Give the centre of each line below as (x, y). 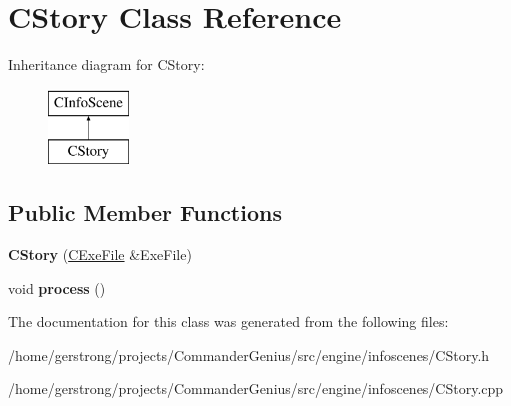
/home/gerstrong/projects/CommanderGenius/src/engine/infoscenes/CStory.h (249, 354)
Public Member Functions (145, 212)
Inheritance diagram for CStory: (106, 64)
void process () (57, 287)
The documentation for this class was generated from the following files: (228, 321)
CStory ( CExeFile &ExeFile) (100, 254)
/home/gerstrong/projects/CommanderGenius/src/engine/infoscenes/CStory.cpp (256, 388)
